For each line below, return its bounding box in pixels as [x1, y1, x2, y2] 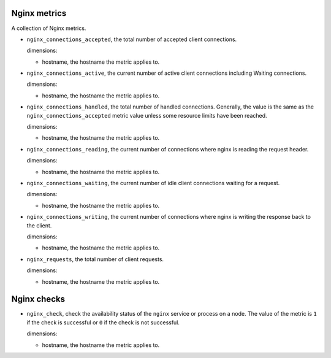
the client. [26, 221, 52, 229]
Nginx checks [11, 294, 66, 305]
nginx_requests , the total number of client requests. [26, 255, 164, 263]
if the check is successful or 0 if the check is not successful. [26, 319, 180, 326]
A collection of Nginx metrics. [11, 25, 86, 32]
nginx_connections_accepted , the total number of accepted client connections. [26, 36, 237, 43]
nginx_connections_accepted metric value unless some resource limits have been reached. [26, 112, 267, 119]
